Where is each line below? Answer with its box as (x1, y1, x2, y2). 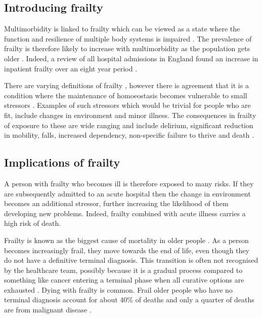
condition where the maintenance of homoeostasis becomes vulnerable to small (4, 90, 247, 100)
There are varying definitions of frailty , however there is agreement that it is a (4, 80, 249, 91)
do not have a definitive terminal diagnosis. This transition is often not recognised (4, 255, 258, 265)
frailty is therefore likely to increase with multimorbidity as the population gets (4, 43, 250, 54)
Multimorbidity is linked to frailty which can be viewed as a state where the (4, 23, 240, 34)
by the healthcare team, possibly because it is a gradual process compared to (4, 264, 243, 275)
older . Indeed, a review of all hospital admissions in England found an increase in (4, 53, 258, 63)
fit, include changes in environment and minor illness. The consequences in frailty (4, 109, 256, 120)
